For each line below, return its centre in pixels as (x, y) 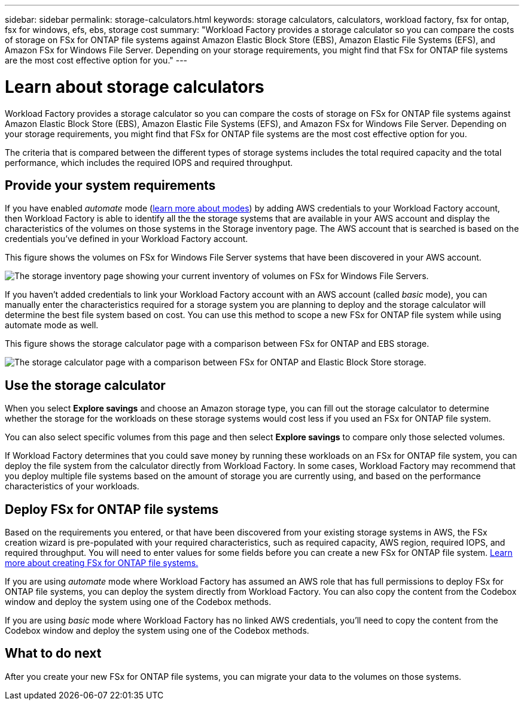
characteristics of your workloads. (72, 486)
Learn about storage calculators (135, 87)
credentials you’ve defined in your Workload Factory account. (127, 239)
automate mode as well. (52, 325)
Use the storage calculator (85, 385)
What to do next (53, 653)
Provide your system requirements (110, 185)
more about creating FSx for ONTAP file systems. (102, 563)
